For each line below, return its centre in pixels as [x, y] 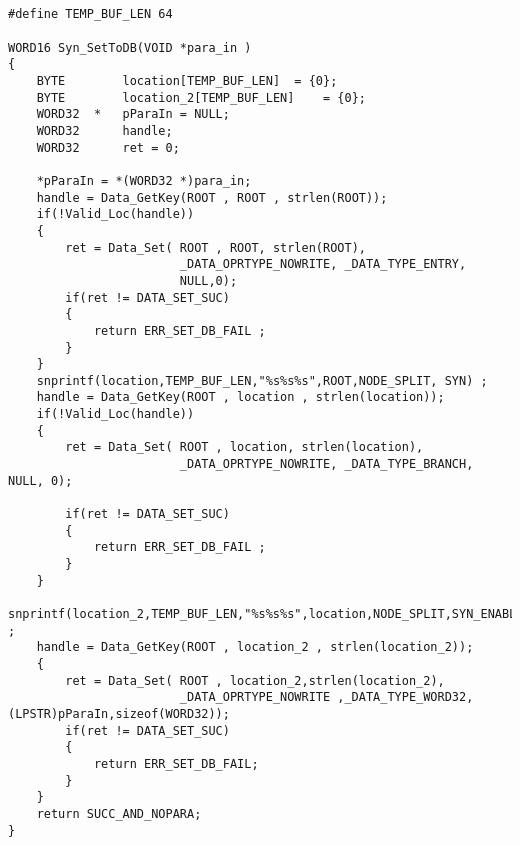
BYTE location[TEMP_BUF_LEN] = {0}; [187, 81]
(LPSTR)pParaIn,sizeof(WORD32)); [119, 713]
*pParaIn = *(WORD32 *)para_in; [144, 180]
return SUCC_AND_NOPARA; [119, 813]
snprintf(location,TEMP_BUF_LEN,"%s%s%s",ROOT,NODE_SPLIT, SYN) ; [262, 380]
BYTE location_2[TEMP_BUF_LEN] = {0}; [201, 97]
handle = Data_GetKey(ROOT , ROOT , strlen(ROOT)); [212, 197]
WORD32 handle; [104, 130]
